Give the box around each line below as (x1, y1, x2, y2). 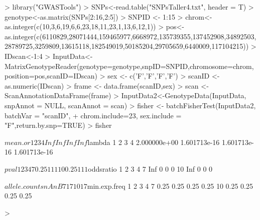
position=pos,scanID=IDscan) (5, 70, 98, 81)
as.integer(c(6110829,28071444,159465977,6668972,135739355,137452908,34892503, (5, 31, 256, 41)
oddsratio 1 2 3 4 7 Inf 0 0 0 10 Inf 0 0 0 (88, 163, 213, 174)
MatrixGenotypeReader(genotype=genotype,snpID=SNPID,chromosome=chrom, (5, 60, 254, 71)
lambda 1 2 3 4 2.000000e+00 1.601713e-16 (87, 136, 220, 147)
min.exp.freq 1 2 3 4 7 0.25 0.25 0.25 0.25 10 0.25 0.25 (87, 180, 253, 191)
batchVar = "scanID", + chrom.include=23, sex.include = (5, 110, 182, 120)
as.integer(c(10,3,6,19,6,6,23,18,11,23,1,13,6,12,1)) (5, 21, 156, 32)
